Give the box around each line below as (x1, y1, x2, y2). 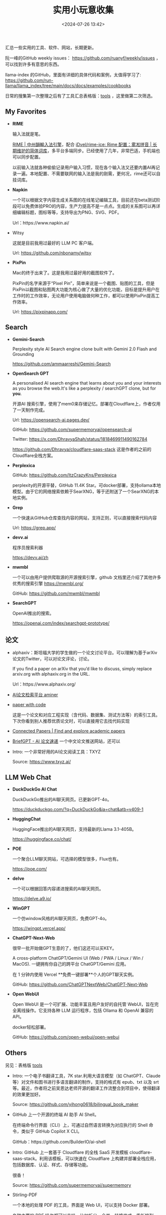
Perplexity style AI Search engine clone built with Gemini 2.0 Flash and (12, 346, 157, 352)
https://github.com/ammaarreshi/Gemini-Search (12, 360, 111, 367)
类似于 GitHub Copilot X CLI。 (21, 1128, 82, 1134)
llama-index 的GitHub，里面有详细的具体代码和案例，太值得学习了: (5, 71, 141, 77)
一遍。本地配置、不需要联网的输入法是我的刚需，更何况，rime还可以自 (16, 171, 161, 176)
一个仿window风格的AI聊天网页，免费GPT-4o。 (12, 916, 110, 922)
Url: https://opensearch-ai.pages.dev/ (12, 417, 90, 423)
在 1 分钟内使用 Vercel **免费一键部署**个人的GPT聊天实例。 (12, 972, 137, 978)
